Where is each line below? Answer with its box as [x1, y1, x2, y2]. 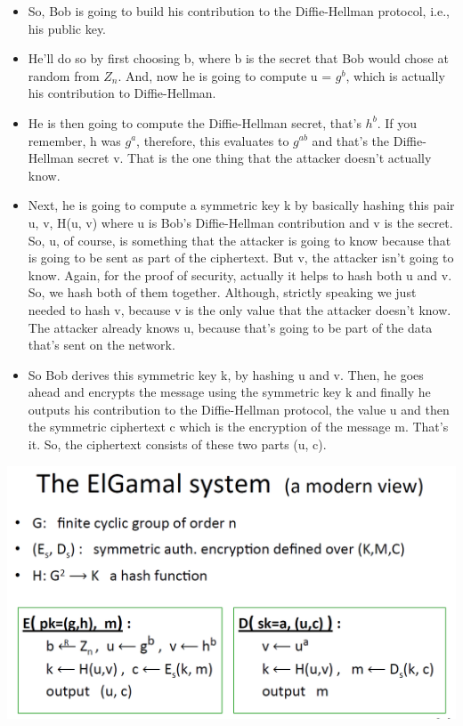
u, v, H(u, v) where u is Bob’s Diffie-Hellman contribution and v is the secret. [28, 213, 453, 231]
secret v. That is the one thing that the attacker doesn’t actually [77, 149, 432, 167]
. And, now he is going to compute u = [118, 66, 332, 85]
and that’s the [312, 131, 390, 149]
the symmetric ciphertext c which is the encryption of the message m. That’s [28, 417, 449, 436]
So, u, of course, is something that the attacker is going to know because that [28, 230, 451, 249]
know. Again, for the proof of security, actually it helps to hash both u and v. [28, 265, 452, 284]
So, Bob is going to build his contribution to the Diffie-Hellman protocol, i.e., [28, 2, 450, 20]
